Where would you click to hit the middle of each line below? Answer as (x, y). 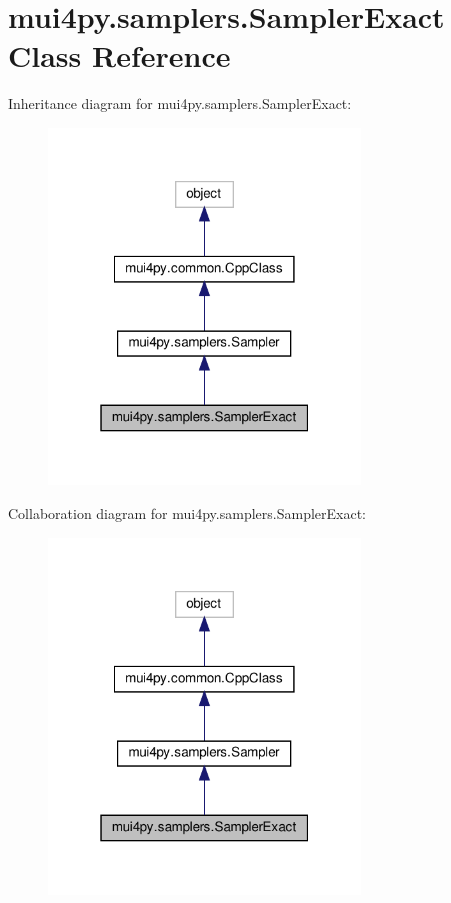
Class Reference (119, 55)
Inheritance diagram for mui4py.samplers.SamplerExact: (180, 103)
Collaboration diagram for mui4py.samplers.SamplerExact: (187, 512)
